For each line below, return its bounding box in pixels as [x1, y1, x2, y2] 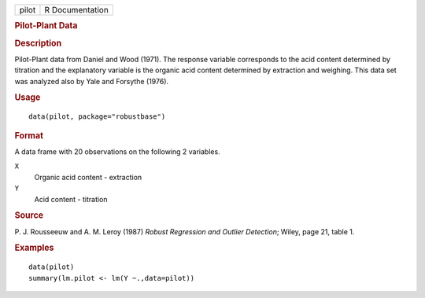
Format [14, 130, 43, 141]
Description [14, 38, 62, 49]
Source [14, 210, 44, 221]
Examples [14, 242, 54, 253]
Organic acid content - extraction [34, 172, 142, 182]
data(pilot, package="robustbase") [28, 112, 166, 121]
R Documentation [44, 5, 109, 15]
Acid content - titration [34, 194, 108, 204]
